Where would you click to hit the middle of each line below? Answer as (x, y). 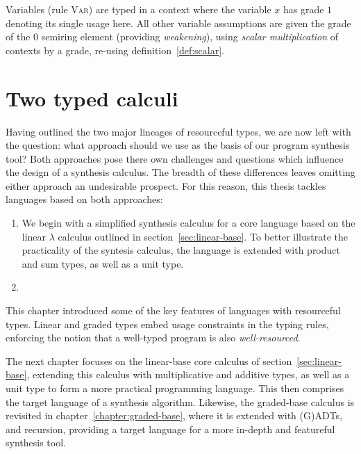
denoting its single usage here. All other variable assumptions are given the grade (178, 23)
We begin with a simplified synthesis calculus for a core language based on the (188, 223)
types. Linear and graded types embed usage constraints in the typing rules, (167, 324)
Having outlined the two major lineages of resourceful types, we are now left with (178, 131)
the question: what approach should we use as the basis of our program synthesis (178, 145)
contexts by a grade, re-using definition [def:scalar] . (115, 50)
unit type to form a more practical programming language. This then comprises (175, 388)
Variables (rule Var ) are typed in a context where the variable (138, 9)
